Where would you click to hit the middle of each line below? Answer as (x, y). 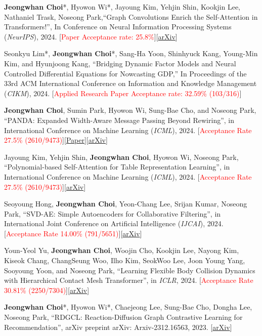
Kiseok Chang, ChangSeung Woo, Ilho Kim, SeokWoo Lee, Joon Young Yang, (125, 260)
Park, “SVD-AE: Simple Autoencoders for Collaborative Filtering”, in (113, 213)
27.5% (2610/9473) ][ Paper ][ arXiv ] (56, 140)
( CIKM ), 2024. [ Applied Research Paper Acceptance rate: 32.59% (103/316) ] (123, 93)
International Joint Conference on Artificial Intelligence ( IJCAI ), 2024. (114, 223)
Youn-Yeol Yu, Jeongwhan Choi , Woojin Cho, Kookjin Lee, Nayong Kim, (122, 250)
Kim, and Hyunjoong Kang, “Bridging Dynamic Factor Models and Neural (120, 63)
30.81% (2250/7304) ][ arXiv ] (47, 290)
